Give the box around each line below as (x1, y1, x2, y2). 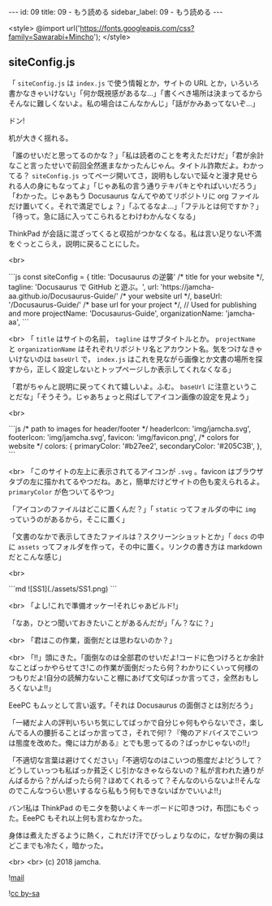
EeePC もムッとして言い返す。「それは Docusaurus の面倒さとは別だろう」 (8, 700, 257, 710)
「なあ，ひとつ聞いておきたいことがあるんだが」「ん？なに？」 (8, 617, 218, 628)
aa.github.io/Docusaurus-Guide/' (8, 291, 119, 301)
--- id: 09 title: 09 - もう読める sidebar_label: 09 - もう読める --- (8, 7, 223, 16)
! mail (8, 873, 24, 882)
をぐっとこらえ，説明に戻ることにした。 (8, 238, 144, 248)
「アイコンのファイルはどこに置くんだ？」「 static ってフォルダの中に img (8, 503, 257, 514)
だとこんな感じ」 (8, 551, 66, 561)
